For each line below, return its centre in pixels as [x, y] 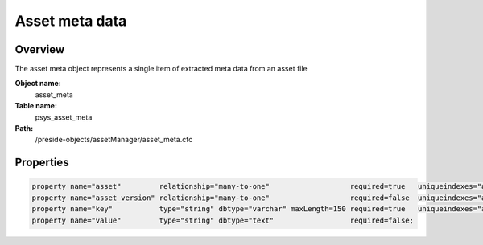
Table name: [36, 106]
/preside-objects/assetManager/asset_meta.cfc [114, 140]
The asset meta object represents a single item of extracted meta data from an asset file [161, 69]
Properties [42, 163]
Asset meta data [71, 21]
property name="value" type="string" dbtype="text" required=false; [223, 220]
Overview [40, 49]
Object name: [38, 84]
